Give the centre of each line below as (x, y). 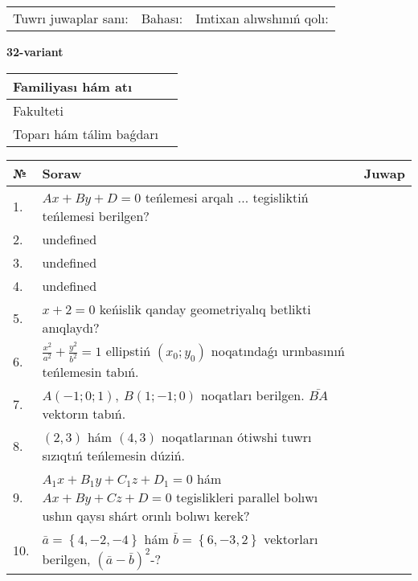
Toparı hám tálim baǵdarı (86, 133)
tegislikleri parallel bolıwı (247, 497)
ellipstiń (128, 350)
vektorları (291, 538)
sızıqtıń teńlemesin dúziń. (113, 455)
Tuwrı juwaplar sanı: (71, 18)
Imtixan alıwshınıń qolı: (262, 18)
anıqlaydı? (71, 327)
